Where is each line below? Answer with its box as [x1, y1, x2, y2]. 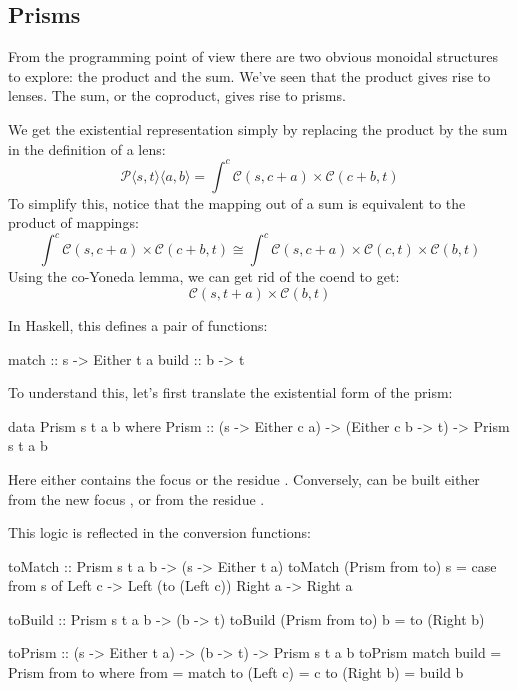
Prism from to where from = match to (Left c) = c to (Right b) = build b [8, 662, 464, 683]
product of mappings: [8, 212, 139, 233]
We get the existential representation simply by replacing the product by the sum [8, 118, 508, 139]
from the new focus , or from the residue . [8, 488, 265, 509]
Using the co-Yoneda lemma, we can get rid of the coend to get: [8, 266, 400, 287]
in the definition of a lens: [8, 138, 166, 159]
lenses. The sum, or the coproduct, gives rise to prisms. [8, 85, 346, 106]
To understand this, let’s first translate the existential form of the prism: [8, 382, 453, 403]
